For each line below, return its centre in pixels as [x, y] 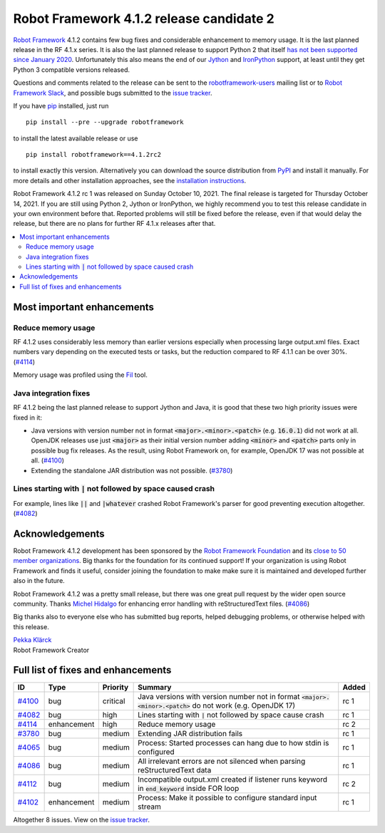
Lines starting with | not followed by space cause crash [231, 715]
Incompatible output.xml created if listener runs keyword [233, 780]
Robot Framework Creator [51, 650]
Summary [155, 688]
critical [114, 701]
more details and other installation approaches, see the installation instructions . [130, 180]
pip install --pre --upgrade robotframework [105, 122]
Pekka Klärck [32, 640]
